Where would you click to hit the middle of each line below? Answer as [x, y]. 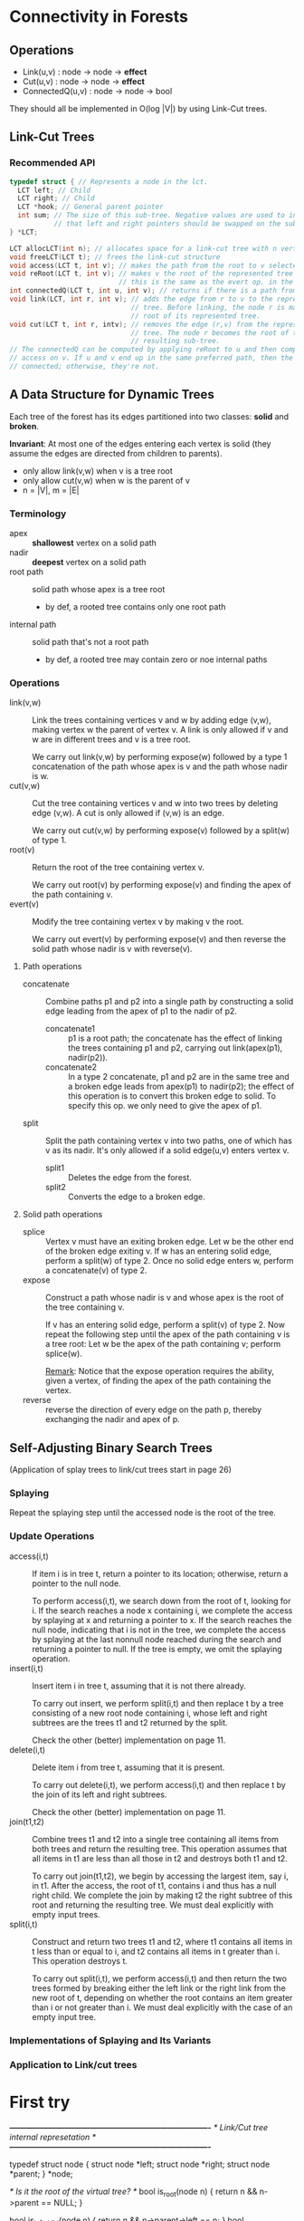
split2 [55, 1187]
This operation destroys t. [80, 1961]
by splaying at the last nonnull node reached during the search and [157, 1639]
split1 [55, 1168]
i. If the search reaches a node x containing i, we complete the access [162, 1610]
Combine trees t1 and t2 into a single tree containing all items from [155, 1839]
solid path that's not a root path [90, 642]
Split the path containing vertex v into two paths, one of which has [168, 1141]
